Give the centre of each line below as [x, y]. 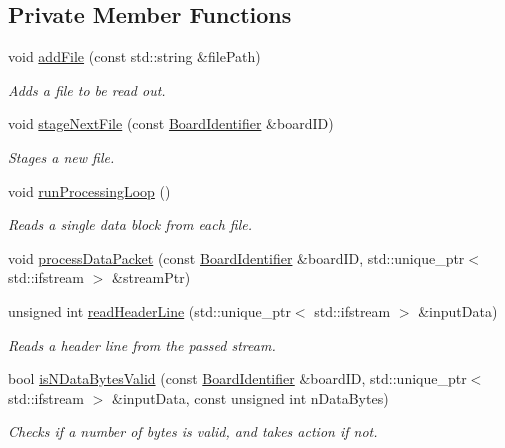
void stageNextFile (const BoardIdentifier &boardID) [171, 123]
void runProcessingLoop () [89, 190]
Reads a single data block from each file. [130, 224]
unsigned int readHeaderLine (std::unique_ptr [149, 310]
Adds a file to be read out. [87, 89]
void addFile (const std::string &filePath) [134, 56]
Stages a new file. [61, 156]
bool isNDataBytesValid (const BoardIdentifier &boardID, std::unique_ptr [237, 378]
